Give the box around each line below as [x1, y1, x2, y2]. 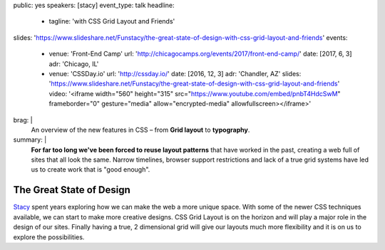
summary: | [13, 135, 47, 144]
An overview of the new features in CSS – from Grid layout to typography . [31, 125, 250, 134]
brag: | [13, 115, 33, 124]
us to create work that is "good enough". [31, 165, 150, 174]
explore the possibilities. [13, 232, 85, 241]
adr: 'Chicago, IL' [48, 59, 99, 68]
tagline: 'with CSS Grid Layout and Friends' [48, 17, 175, 26]
